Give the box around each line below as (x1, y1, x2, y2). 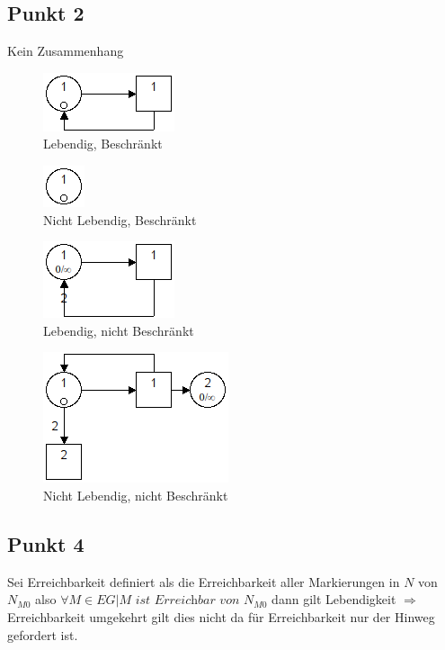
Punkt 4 (7, 529, 85, 557)
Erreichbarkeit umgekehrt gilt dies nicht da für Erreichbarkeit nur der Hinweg (7, 607, 435, 626)
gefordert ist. (7, 625, 78, 644)
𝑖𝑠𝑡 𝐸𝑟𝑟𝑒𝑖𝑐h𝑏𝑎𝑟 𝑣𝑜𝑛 (135, 594, 240, 608)
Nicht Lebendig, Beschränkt (43, 210, 197, 229)
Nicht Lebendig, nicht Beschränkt (43, 485, 228, 504)
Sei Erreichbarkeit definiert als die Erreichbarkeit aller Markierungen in (7, 572, 400, 591)
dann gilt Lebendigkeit (271, 590, 396, 609)
